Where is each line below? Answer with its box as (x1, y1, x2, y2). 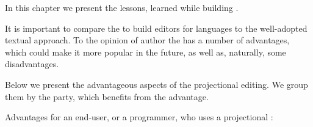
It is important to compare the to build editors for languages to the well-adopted (5, 21, 308, 34)
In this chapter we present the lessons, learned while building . (5, 1, 239, 13)
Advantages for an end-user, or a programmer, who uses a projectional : (5, 111, 273, 123)
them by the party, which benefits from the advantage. (5, 90, 209, 103)
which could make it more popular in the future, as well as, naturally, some (5, 45, 286, 58)
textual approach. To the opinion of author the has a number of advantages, (5, 34, 290, 46)
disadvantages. (5, 57, 59, 70)
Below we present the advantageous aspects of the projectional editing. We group (5, 78, 308, 90)
